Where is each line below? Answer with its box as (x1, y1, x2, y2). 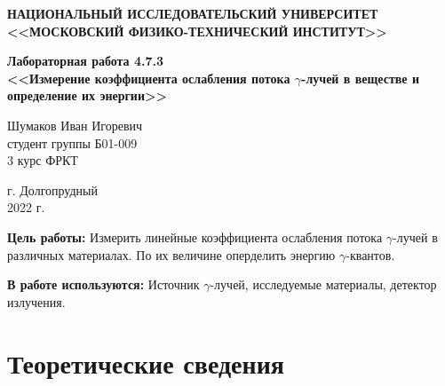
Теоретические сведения (7, 344, 284, 381)
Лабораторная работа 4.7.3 (7, 51, 164, 70)
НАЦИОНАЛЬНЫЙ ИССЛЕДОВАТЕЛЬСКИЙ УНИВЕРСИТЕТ (7, 4, 378, 22)
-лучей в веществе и (301, 68, 419, 87)
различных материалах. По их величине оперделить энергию (7, 245, 336, 264)
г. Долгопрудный (7, 180, 98, 199)
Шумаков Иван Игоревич (7, 115, 143, 134)
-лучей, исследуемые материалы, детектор (210, 275, 437, 294)
